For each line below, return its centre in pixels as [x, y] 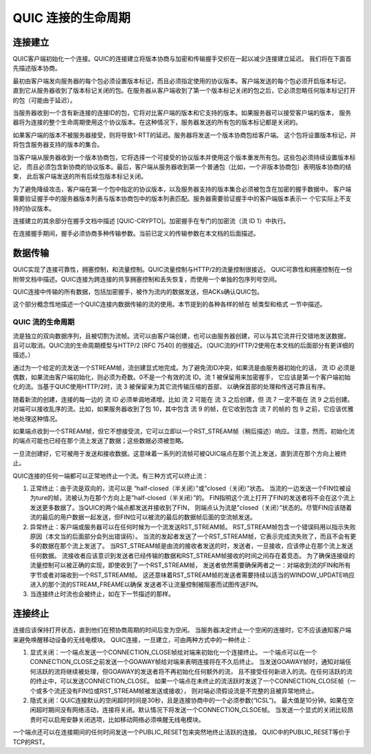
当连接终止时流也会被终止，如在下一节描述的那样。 [102, 594]
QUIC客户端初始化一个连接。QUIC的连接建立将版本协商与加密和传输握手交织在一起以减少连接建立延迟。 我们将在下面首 [182, 59]
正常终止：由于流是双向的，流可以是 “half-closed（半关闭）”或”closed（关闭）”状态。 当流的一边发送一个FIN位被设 [191, 488]
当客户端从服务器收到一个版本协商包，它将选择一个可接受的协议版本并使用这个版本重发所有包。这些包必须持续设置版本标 [184, 157]
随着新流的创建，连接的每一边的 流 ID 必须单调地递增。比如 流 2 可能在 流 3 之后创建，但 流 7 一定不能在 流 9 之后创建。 [183, 399]
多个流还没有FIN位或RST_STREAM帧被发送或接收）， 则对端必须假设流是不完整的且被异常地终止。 [180, 691]
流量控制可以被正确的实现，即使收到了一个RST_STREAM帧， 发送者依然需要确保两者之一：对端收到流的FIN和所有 [190, 565]
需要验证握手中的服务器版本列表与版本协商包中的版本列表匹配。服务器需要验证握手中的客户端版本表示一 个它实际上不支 [182, 198]
